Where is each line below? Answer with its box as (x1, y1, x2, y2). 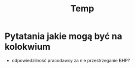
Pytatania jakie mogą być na (4, 31, 123, 42)
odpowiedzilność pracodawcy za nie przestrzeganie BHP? (11, 57, 130, 63)
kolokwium (4, 41, 51, 52)
